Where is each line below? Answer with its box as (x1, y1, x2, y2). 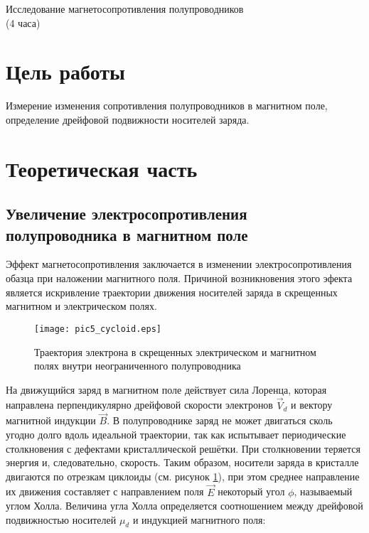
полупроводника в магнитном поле (6, 223, 248, 245)
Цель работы (6, 57, 125, 86)
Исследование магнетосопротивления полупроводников (6, 1, 244, 16)
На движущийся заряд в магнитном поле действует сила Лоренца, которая (6, 382, 327, 397)
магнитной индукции (6, 413, 96, 428)
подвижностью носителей (6, 512, 117, 527)
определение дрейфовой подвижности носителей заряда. (6, 112, 250, 126)
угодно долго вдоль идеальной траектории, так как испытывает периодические (6, 426, 346, 441)
